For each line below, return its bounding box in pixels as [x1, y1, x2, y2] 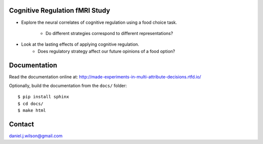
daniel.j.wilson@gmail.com [9, 133, 63, 139]
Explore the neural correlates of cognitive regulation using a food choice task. [21, 19, 177, 25]
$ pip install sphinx [18, 94, 69, 100]
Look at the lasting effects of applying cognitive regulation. [21, 41, 139, 47]
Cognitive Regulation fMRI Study [9, 6, 111, 15]
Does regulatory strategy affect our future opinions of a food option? [38, 48, 175, 54]
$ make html [18, 108, 46, 113]
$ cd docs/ [18, 101, 44, 107]
